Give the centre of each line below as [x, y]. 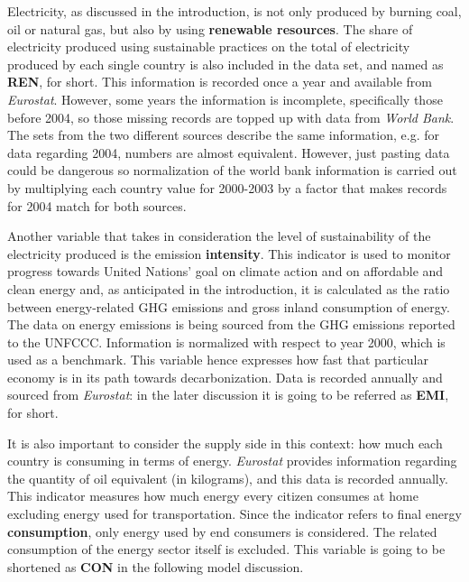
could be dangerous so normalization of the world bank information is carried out [232, 170]
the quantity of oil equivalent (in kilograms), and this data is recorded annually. [228, 478]
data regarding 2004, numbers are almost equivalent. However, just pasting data [229, 152]
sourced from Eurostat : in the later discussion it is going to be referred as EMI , [228, 395]
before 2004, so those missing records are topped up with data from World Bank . [231, 117]
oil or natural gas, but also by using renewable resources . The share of [210, 28]
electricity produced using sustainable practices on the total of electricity [209, 46]
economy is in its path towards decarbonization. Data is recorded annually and [225, 377]
